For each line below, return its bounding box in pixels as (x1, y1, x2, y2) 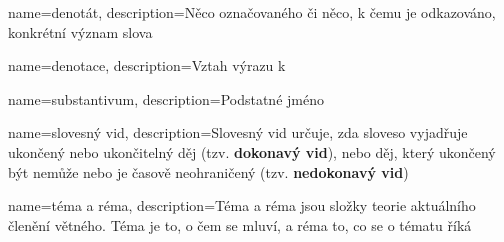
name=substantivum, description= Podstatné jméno (8, 88, 324, 109)
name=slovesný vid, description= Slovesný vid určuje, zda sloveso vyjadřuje (8, 122, 468, 143)
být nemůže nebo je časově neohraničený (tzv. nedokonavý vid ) (8, 161, 409, 182)
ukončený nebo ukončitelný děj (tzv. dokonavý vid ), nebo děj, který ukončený (8, 141, 496, 162)
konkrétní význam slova (8, 21, 153, 42)
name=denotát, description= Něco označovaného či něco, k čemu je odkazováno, (8, 2, 496, 22)
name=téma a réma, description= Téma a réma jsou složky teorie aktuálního (8, 195, 476, 216)
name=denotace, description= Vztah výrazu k (8, 55, 286, 76)
